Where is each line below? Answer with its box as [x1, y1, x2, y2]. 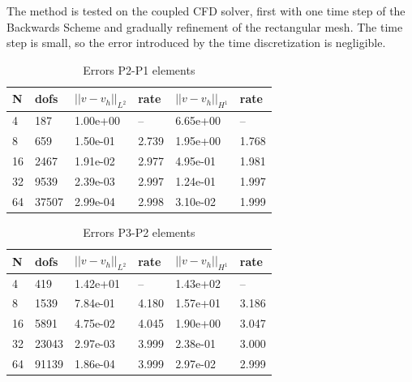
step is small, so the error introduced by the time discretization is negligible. [6, 34, 386, 51]
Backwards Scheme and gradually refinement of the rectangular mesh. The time [6, 18, 403, 35]
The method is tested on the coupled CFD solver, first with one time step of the [6, 2, 406, 19]
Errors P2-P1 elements [83, 61, 195, 78]
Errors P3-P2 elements [83, 223, 195, 240]
